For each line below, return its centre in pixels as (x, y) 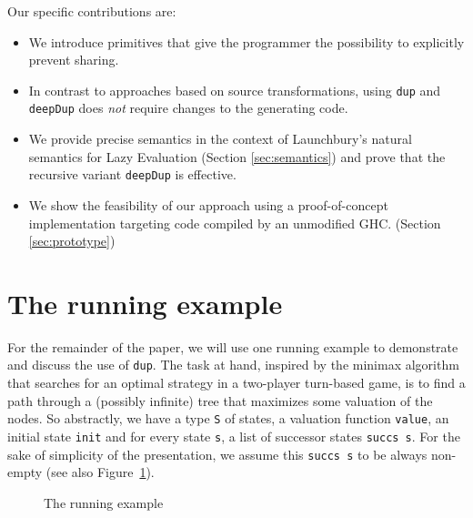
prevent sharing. (74, 60)
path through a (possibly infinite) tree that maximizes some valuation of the (220, 400)
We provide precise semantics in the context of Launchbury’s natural (220, 139)
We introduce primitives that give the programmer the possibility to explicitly (247, 41)
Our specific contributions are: (92, 11)
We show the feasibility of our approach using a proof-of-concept (208, 204)
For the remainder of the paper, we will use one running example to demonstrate (233, 346)
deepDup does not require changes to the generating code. (188, 108)
